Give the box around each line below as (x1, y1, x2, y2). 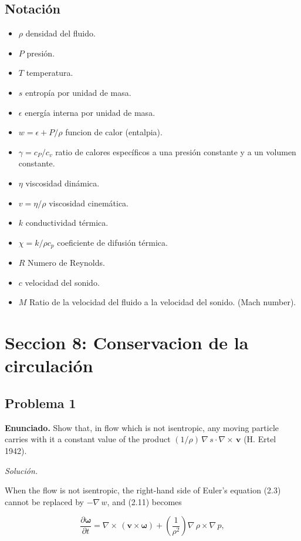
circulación (5, 353, 93, 378)
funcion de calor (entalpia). (65, 126, 163, 138)
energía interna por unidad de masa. (25, 106, 155, 118)
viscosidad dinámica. (25, 176, 100, 189)
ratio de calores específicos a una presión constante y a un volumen (55, 145, 296, 158)
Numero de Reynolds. (28, 256, 105, 269)
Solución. (5, 464, 38, 476)
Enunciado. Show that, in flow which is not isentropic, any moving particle (5, 421, 279, 433)
